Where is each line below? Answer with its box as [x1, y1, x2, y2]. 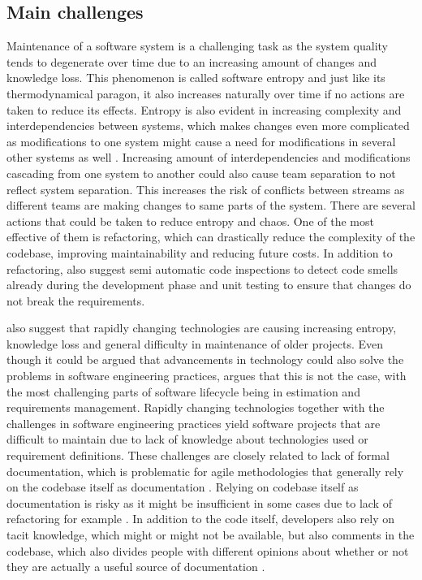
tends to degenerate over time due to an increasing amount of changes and [6, 53, 377, 70]
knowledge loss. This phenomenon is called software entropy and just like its [6, 69, 385, 86]
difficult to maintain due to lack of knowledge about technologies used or [6, 431, 368, 448]
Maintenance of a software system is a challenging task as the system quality [6, 37, 388, 54]
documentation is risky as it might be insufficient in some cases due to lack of [6, 494, 392, 511]
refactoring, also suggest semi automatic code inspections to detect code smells [6, 260, 398, 277]
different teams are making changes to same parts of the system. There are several [6, 197, 416, 214]
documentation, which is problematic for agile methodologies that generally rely [6, 462, 404, 479]
